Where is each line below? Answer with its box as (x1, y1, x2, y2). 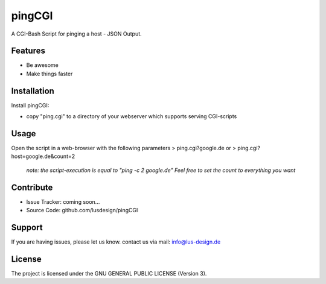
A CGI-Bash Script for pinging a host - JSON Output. (11, 30, 142, 37)
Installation (11, 86, 54, 96)
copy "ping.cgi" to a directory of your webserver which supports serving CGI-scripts (26, 113, 237, 120)
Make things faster (26, 70, 73, 77)
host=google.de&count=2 (11, 153, 75, 160)
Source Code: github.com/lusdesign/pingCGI (26, 207, 138, 214)
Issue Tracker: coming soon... (26, 198, 100, 205)
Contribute (11, 182, 53, 192)
